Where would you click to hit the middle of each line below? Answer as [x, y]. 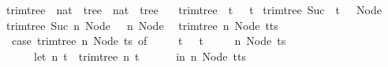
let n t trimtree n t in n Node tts [140, 56]
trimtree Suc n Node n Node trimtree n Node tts [142, 25]
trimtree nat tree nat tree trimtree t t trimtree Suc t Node [194, 9]
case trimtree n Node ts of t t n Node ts [149, 41]
